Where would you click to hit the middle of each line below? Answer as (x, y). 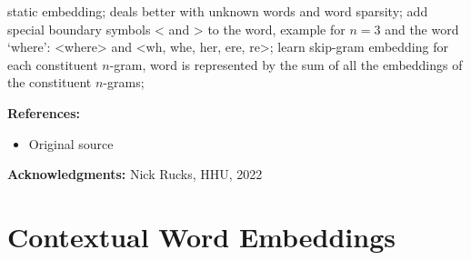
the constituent (50, 82)
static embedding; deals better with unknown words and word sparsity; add (218, 11)
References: (44, 112)
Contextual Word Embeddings (202, 236)
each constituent (53, 64)
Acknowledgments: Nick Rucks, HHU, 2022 (135, 174)
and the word (422, 29)
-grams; (124, 82)
